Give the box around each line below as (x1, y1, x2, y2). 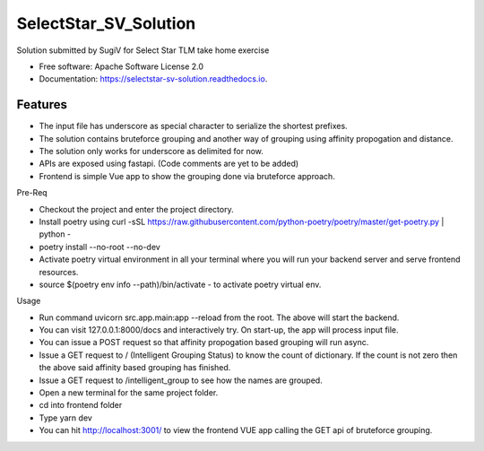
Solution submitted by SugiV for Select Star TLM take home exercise (16, 45, 270, 56)
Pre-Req (16, 187, 48, 198)
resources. (39, 266, 79, 277)
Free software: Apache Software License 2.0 (39, 61, 204, 72)
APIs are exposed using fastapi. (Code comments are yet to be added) (39, 158, 299, 169)
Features (16, 97, 67, 112)
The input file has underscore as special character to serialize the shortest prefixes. (39, 121, 349, 132)
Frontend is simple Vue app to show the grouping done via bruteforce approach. (39, 170, 335, 181)
